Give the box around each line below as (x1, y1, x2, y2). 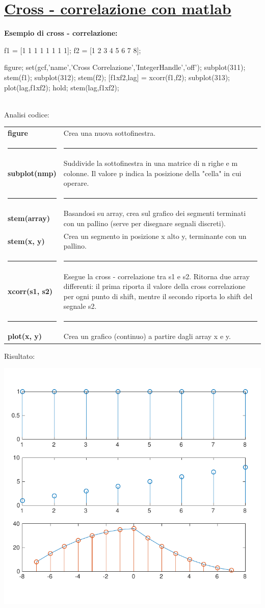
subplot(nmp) (8, 167, 57, 178)
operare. (63, 178, 89, 188)
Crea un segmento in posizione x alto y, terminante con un (63, 230, 247, 241)
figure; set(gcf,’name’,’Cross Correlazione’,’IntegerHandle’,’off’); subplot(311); (4, 62, 246, 72)
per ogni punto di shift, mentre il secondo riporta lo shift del (63, 290, 253, 301)
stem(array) (8, 213, 50, 224)
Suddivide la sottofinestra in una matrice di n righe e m (63, 158, 238, 168)
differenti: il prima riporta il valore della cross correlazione (63, 281, 246, 291)
